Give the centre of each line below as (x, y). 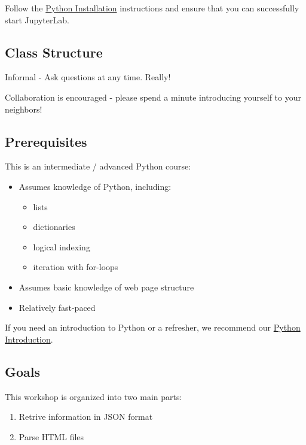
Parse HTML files (51, 436)
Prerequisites (46, 141)
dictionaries (54, 227)
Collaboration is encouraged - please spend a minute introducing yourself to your (153, 97)
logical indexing (62, 246)
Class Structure (54, 52)
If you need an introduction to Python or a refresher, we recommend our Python (153, 327)
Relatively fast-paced (57, 307)
